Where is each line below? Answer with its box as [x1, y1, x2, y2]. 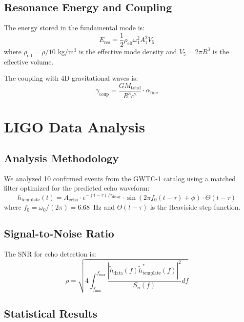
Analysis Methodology [4, 150, 119, 166]
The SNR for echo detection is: [4, 249, 96, 259]
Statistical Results [4, 306, 98, 321]
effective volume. [4, 56, 54, 66]
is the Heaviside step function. [150, 202, 241, 212]
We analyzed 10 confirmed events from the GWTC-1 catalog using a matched [4, 173, 236, 183]
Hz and [93, 202, 115, 212]
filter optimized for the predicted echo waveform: [4, 183, 150, 193]
